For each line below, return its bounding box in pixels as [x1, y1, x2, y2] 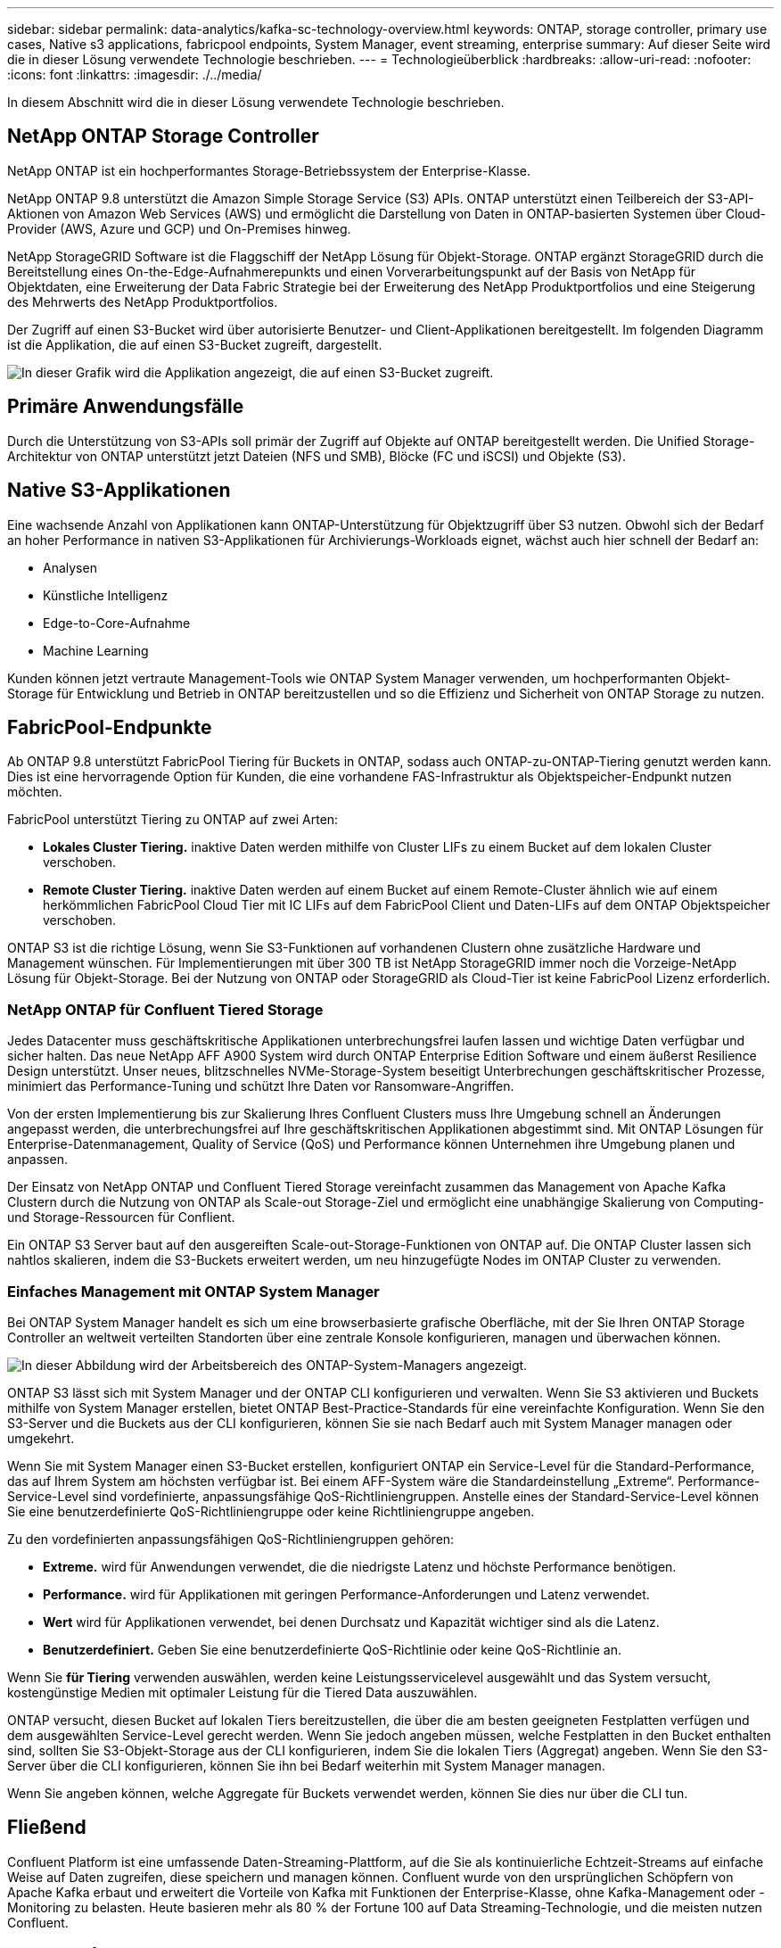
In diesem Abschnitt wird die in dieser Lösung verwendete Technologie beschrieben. [7, 95, 505, 110]
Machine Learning [43, 642, 149, 658]
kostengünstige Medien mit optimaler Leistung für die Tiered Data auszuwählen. [7, 1684, 478, 1700]
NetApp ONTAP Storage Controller [7, 125, 319, 148]
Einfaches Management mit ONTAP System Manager [7, 1282, 380, 1300]
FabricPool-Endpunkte [7, 715, 212, 739]
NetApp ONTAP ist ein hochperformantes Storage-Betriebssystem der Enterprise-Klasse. [7, 162, 531, 178]
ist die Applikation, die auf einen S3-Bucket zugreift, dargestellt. [7, 336, 382, 352]
